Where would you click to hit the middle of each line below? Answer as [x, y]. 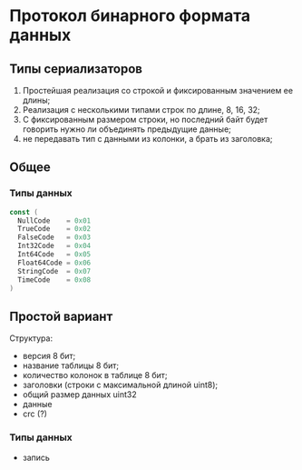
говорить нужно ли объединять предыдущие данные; [127, 129]
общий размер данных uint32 [80, 395]
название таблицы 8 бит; [71, 365]
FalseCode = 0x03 [54, 237]
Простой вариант [61, 316]
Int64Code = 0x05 [54, 255]
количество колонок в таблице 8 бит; [95, 375]
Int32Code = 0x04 [54, 246]
